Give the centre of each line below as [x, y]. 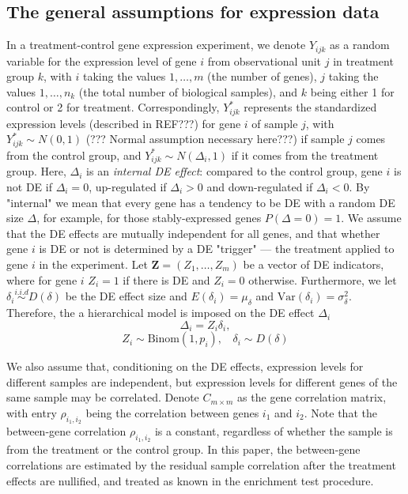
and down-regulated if [260, 186]
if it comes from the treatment [305, 155]
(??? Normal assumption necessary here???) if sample [215, 139]
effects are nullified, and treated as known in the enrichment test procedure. [190, 480]
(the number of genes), [262, 76]
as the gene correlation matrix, [312, 397]
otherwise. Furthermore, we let [323, 279]
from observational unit [264, 60]
